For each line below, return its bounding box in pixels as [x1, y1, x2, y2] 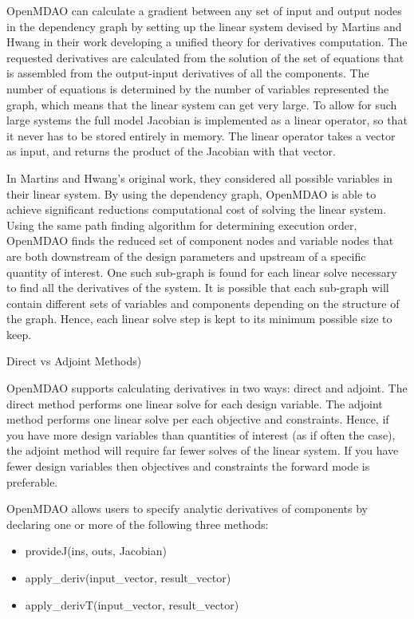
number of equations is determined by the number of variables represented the [6, 80, 389, 97]
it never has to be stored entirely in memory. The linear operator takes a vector [6, 127, 396, 144]
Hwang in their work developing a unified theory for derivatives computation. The [6, 34, 408, 50]
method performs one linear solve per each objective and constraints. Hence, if [6, 411, 389, 428]
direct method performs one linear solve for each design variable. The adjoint [6, 395, 383, 412]
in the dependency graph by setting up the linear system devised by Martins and [6, 18, 402, 34]
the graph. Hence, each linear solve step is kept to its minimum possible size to [6, 310, 392, 327]
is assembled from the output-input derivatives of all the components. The [6, 65, 369, 81]
